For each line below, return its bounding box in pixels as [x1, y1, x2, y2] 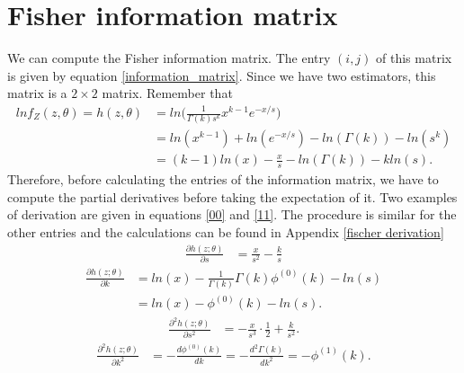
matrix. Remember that [102, 84, 233, 102]
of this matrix [376, 49, 452, 67]
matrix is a [7, 84, 67, 102]
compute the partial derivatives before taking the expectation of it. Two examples [7, 187, 458, 206]
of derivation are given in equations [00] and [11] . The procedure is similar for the [7, 205, 457, 224]
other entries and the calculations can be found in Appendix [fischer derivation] [7, 223, 444, 241]
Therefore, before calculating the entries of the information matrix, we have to [7, 170, 439, 189]
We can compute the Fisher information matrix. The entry [7, 49, 331, 67]
